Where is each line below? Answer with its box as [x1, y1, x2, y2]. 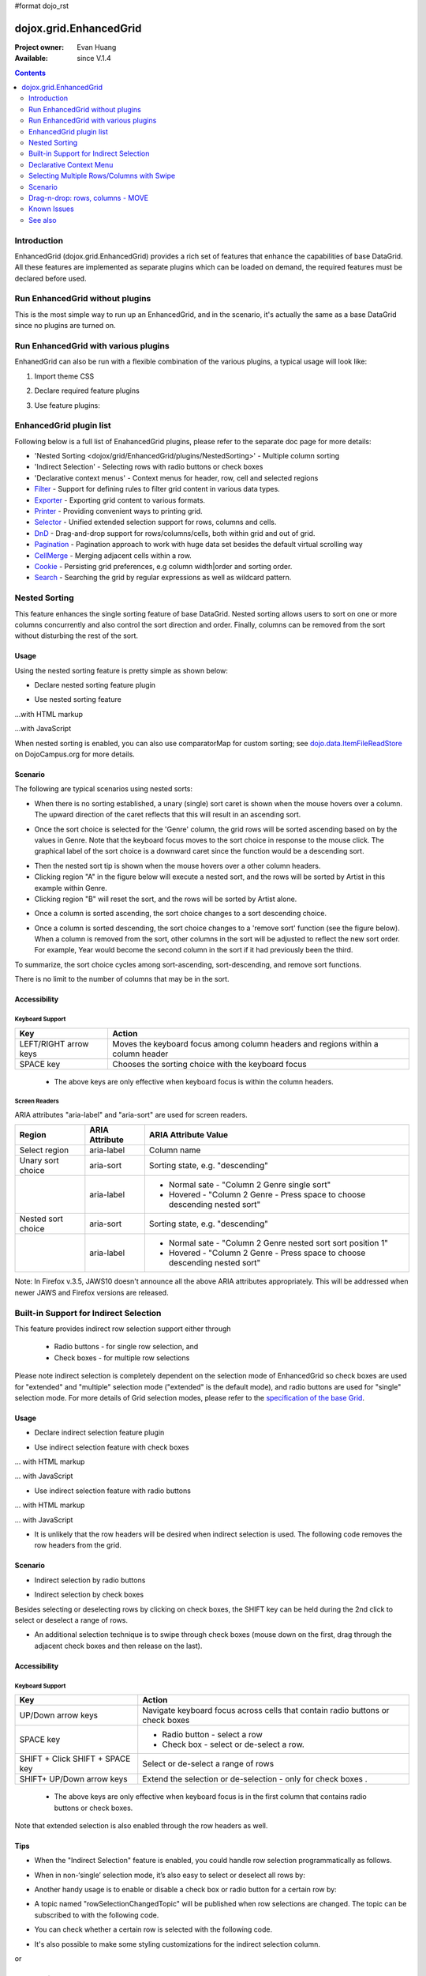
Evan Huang [77, 42, 117, 51]
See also [28, 215, 57, 224]
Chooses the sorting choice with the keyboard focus [112, 1058, 307, 1069]
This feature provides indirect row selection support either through [14, 1324, 232, 1333]
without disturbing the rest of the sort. [14, 631, 138, 640]
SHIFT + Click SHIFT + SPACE [19, 1753, 131, 1764]
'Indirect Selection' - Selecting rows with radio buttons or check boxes [34, 462, 263, 472]
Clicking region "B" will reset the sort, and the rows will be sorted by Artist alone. [34, 894, 297, 903]
